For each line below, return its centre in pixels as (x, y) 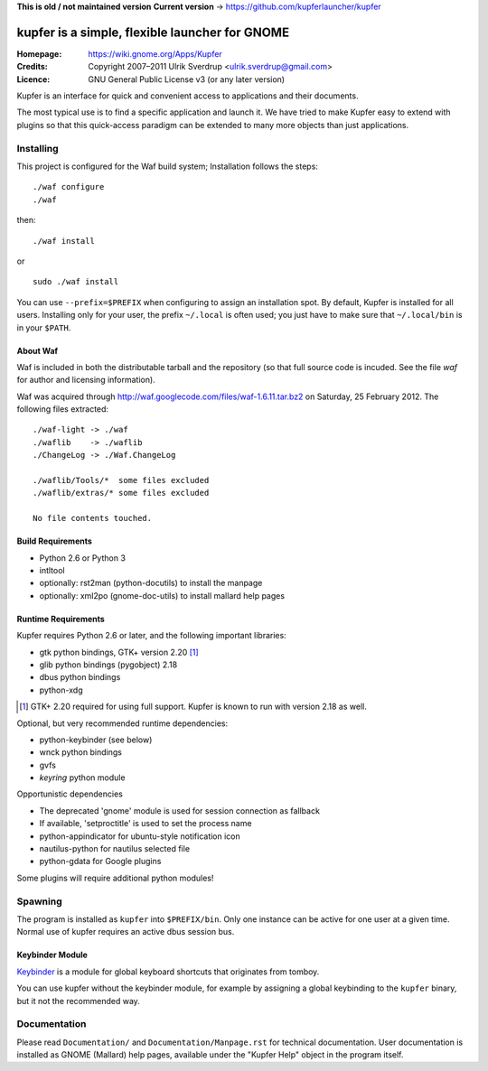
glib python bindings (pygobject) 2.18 (108, 665)
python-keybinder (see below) (96, 740)
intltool (52, 570)
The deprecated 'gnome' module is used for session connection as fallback (180, 810)
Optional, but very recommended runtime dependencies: (122, 723)
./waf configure (69, 187)
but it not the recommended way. (78, 1001)
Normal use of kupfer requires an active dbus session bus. (126, 932)
